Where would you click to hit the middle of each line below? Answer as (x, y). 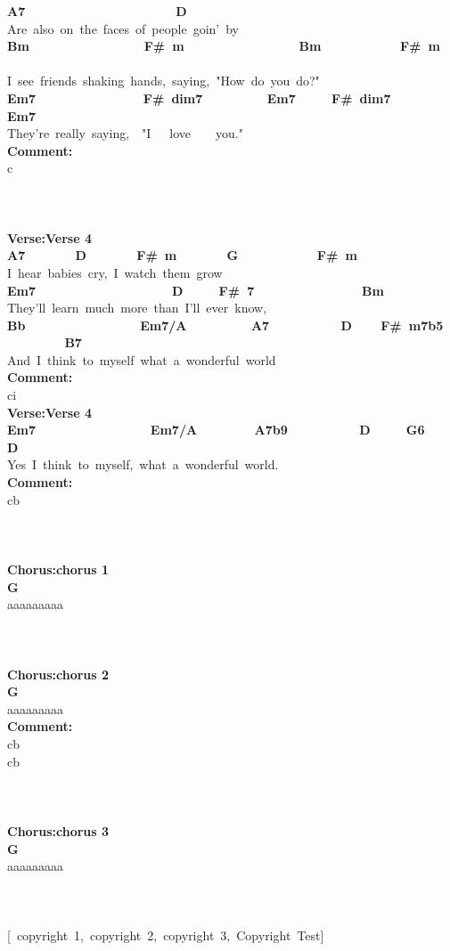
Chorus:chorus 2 (58, 674)
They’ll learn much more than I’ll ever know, (137, 308)
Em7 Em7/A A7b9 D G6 (216, 430)
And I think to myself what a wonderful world (142, 359)
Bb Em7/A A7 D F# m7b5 (225, 325)
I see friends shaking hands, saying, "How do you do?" (164, 81)
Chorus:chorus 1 (58, 569)
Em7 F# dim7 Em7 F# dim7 (199, 98)
